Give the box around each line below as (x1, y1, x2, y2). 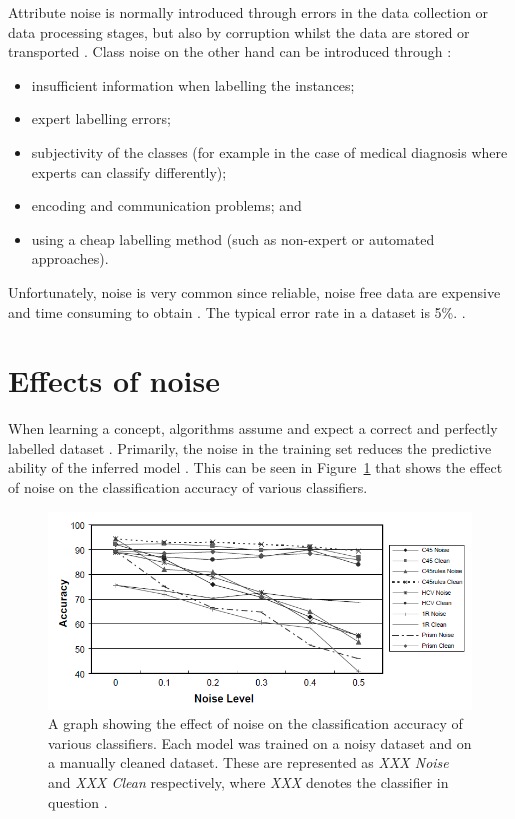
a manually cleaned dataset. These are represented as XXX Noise (48, 752, 449, 773)
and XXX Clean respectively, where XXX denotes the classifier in (48, 771, 449, 792)
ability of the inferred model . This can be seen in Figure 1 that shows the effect (8, 457, 503, 478)
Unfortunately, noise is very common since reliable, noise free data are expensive (8, 281, 501, 302)
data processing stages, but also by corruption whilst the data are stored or (8, 21, 470, 42)
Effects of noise (8, 360, 221, 401)
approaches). (31, 248, 109, 269)
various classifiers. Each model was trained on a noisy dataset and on (48, 732, 472, 753)
